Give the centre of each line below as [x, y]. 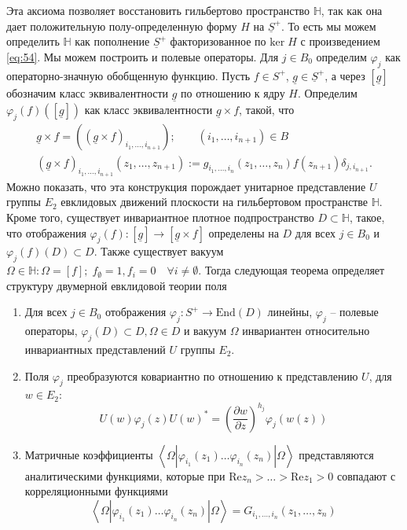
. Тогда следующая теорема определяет [291, 270]
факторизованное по [218, 41]
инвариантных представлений [95, 350]
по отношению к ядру [233, 92]
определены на [244, 232]
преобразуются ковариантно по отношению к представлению [213, 375]
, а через [345, 75]
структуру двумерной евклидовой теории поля [117, 285]
